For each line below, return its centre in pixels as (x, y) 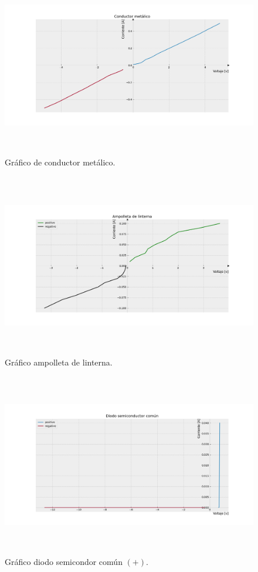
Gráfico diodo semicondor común (64, 562)
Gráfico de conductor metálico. (60, 162)
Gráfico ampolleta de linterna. (59, 362)
